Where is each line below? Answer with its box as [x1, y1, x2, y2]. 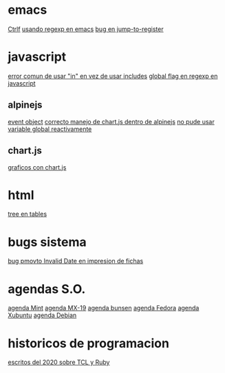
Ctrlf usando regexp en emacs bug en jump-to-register [8, 25, 164, 33]
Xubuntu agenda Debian [8, 311, 77, 319]
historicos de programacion [8, 335, 169, 351]
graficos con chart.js [8, 163, 67, 171]
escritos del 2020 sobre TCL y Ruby [8, 358, 110, 367]
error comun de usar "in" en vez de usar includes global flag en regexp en [8, 72, 218, 80]
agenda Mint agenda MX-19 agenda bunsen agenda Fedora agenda [8, 304, 200, 312]
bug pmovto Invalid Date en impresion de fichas [8, 257, 144, 265]
